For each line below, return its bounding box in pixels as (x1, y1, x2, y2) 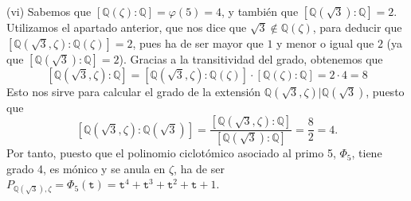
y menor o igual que (276, 34, 374, 51)
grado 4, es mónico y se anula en (6, 160, 166, 176)
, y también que (221, 3, 299, 19)
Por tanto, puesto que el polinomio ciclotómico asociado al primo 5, (6, 145, 336, 161)
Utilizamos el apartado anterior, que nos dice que (6, 19, 247, 35)
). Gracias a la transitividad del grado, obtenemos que (119, 50, 383, 67)
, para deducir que (312, 19, 402, 35)
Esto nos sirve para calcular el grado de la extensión (6, 83, 261, 99)
